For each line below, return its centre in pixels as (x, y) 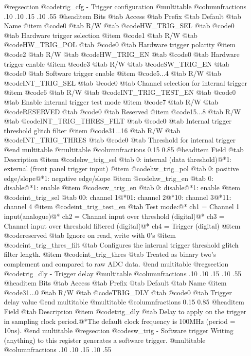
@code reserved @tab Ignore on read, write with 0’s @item (90, 235)
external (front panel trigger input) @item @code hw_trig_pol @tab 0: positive (121, 169)
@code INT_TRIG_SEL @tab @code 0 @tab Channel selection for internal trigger (125, 82)
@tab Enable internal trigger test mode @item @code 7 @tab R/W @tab (111, 101)
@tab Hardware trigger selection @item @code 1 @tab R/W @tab (101, 35)
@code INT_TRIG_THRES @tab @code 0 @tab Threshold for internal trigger (120, 140)
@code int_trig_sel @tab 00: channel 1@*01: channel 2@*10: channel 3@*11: (118, 197)
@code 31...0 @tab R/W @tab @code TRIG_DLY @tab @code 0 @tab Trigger (118, 292)
